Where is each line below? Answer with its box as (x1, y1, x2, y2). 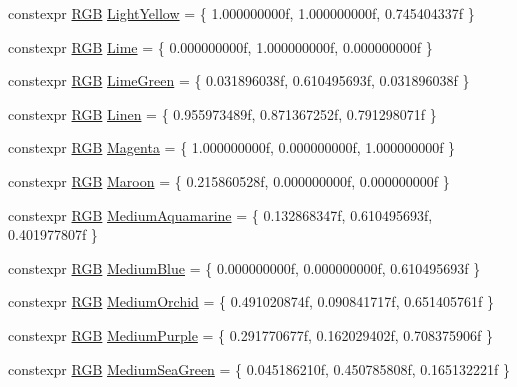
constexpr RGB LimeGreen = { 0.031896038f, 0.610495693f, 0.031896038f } (8, 70, 470, 91)
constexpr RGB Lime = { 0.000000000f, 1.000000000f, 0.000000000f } (8, 36, 433, 57)
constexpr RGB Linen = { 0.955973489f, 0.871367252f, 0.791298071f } (8, 103, 437, 124)
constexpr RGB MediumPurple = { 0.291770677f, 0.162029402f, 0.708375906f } (8, 324, 494, 345)
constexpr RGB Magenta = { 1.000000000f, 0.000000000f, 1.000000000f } (8, 137, 456, 158)
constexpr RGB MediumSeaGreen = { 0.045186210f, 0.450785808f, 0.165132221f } (8, 358, 511, 379)
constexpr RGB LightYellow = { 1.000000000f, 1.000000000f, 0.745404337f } (8, 3, 475, 23)
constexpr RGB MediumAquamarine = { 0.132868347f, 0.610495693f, (8, 204, 433, 225)
